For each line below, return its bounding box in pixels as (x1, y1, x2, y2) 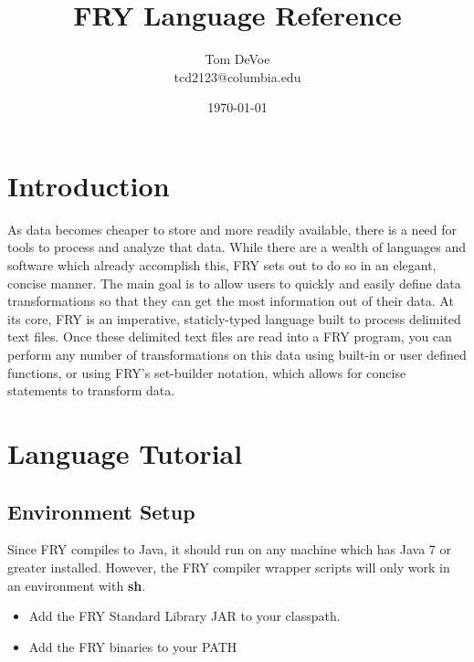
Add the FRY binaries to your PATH (28, 636, 237, 656)
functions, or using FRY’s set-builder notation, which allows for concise (7, 363, 406, 382)
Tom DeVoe (205, 49, 270, 68)
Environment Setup (7, 497, 195, 525)
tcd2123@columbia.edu (174, 67, 301, 86)
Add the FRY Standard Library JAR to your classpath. (28, 606, 341, 625)
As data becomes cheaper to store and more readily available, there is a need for (7, 219, 458, 238)
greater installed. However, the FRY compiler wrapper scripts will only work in (7, 557, 450, 576)
